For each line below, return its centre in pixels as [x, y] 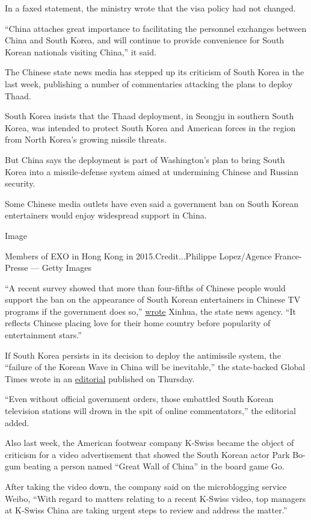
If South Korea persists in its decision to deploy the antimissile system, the [143, 355]
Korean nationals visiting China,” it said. [81, 51]
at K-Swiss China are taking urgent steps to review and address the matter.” [146, 510]
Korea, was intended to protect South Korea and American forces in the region [150, 127]
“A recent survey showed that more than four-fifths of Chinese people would [145, 287]
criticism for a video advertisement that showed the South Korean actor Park [147, 454]
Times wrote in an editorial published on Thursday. [100, 378]
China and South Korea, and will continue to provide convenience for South [145, 40]
